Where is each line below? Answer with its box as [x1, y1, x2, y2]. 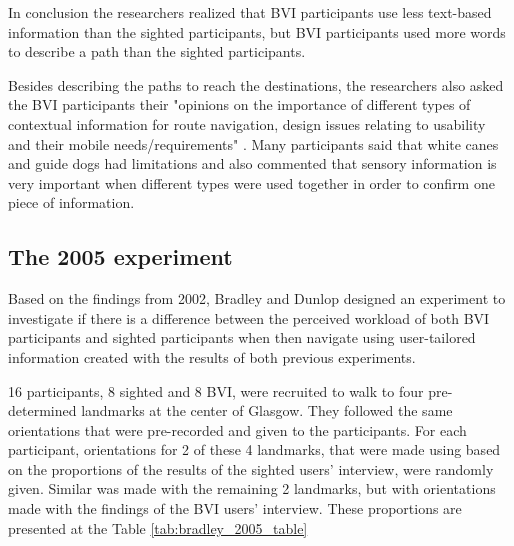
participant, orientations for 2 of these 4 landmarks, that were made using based [8, 439, 501, 460]
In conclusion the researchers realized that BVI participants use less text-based [8, 2, 492, 22]
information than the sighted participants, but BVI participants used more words [8, 21, 506, 42]
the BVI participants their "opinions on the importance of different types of [8, 94, 471, 115]
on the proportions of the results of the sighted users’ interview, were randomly [8, 458, 494, 479]
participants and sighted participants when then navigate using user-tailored [8, 327, 476, 348]
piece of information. [8, 192, 135, 213]
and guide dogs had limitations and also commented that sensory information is [8, 153, 497, 174]
